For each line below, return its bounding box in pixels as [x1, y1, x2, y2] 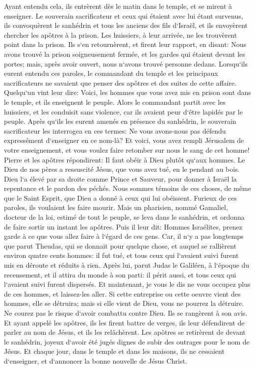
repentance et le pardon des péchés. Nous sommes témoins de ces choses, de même [4, 183, 251, 193]
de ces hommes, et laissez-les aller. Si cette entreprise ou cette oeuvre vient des [4, 288, 241, 299]
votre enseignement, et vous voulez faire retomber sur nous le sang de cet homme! [4, 144, 250, 155]
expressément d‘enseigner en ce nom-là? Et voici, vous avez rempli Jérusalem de [4, 135, 244, 145]
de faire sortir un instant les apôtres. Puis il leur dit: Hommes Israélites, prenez [4, 221, 243, 231]
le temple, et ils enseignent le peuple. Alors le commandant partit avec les [4, 96, 226, 107]
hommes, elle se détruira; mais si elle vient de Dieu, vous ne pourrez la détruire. [4, 298, 244, 308]
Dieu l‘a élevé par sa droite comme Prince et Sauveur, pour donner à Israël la [4, 173, 237, 184]
